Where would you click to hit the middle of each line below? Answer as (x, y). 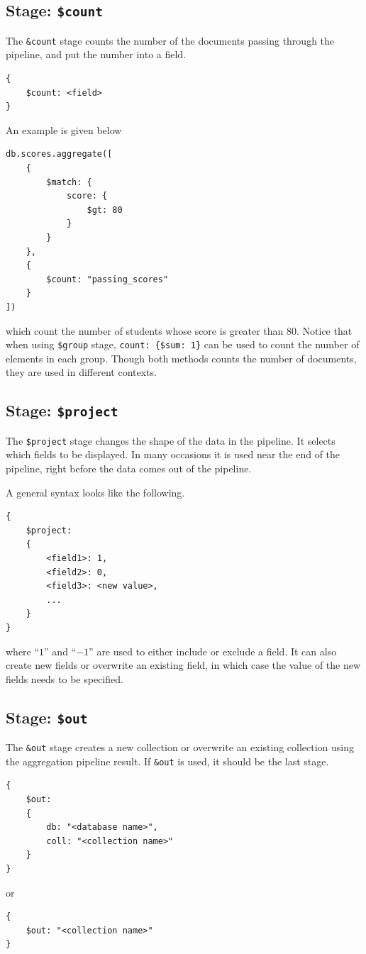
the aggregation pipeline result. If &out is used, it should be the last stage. (167, 761)
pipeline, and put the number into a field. (96, 54)
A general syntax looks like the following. (95, 492)
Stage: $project (62, 410)
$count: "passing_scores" (107, 279)
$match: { (69, 182)
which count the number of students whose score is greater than (145, 330)
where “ (23, 651)
